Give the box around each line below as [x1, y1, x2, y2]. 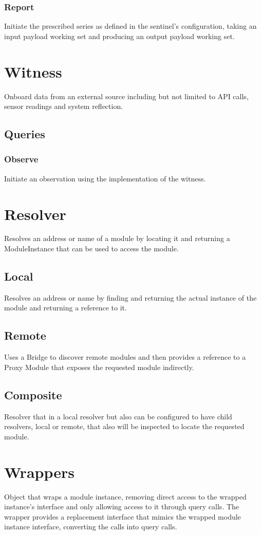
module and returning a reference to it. [4, 302, 127, 313]
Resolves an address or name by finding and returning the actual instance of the [4, 292, 257, 303]
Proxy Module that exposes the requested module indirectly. [4, 361, 194, 372]
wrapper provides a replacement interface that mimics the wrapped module [4, 511, 241, 522]
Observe [4, 153, 39, 165]
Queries [4, 126, 45, 142]
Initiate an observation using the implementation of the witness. [4, 173, 206, 183]
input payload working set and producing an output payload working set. [4, 30, 235, 41]
